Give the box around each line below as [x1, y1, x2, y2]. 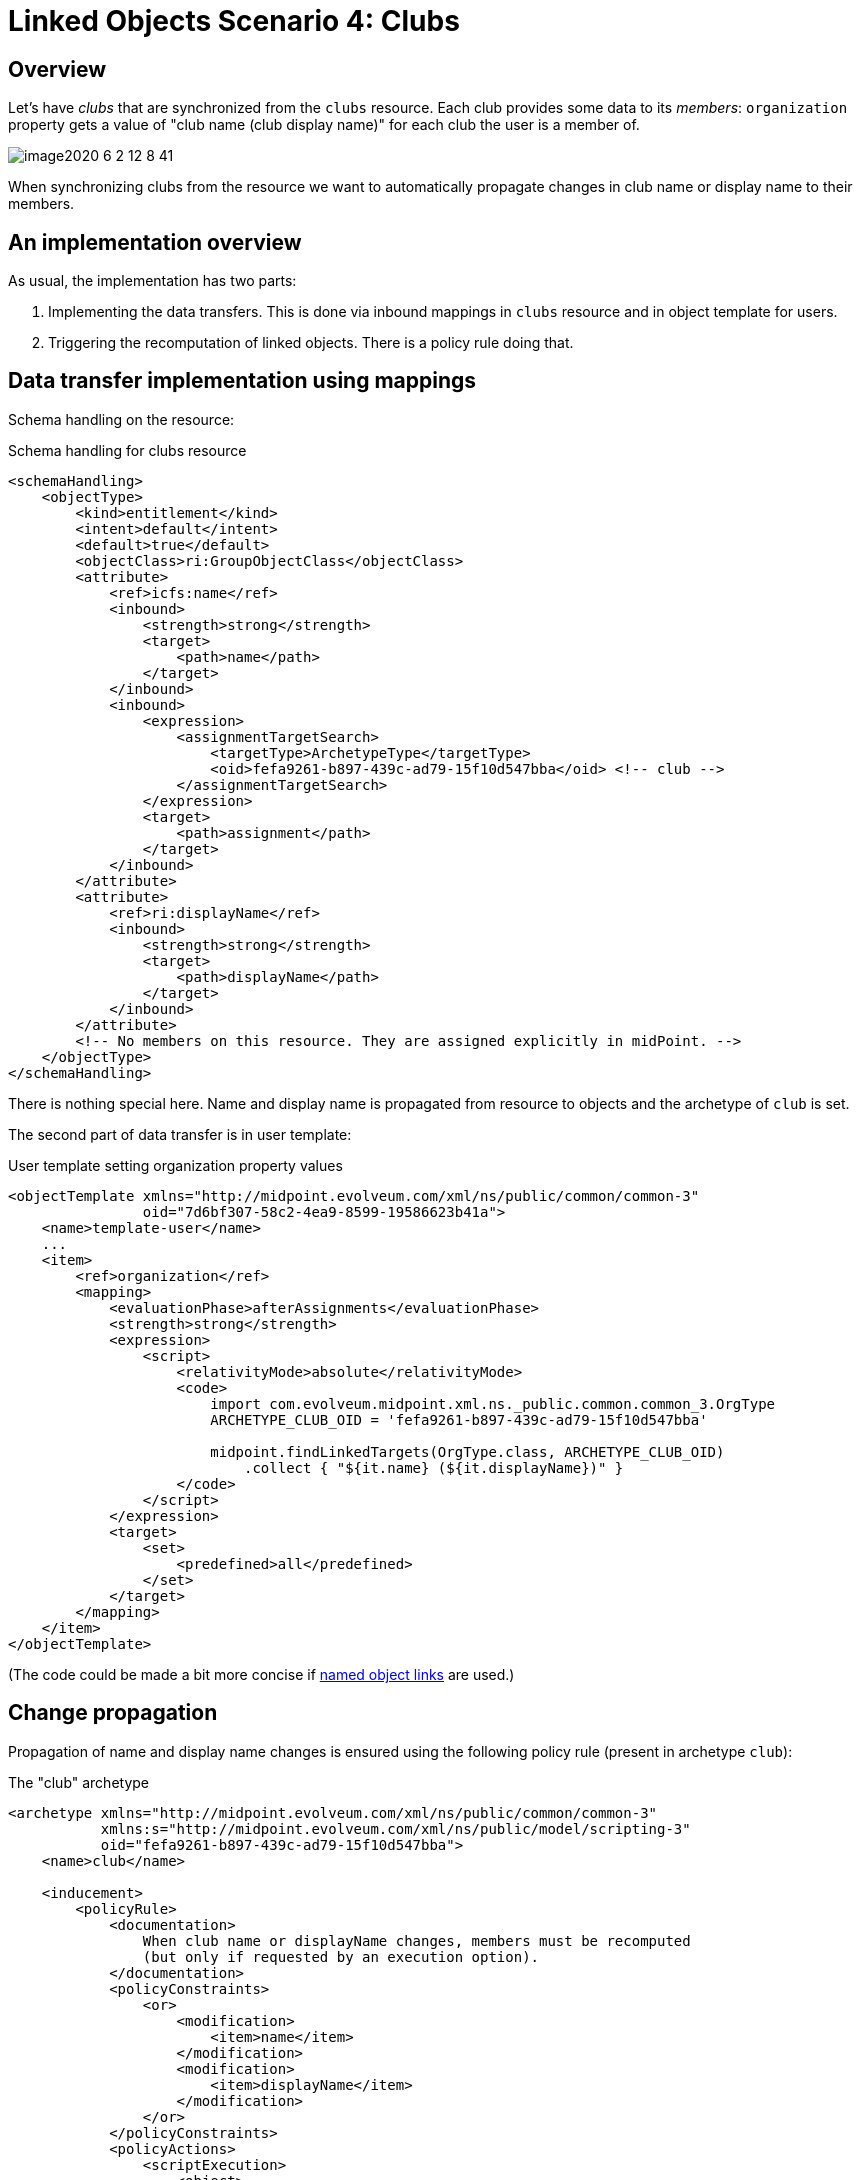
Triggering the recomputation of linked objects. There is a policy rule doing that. [48, 334, 574, 352]
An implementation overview [8, 229, 302, 255]
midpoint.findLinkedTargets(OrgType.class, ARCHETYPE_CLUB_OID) [210, 1443, 725, 1460]
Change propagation [8, 1700, 218, 1726]
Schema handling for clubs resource [8, 441, 247, 459]
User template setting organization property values [8, 1156, 343, 1174]
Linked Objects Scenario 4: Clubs [8, 4, 460, 38]
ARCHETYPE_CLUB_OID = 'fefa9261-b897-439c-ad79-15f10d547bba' [210, 1411, 708, 1428]
